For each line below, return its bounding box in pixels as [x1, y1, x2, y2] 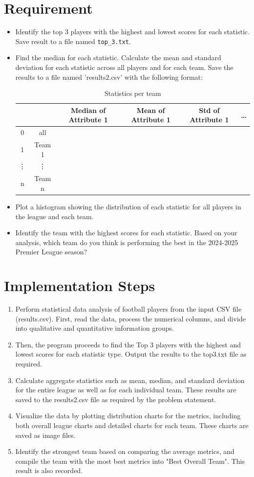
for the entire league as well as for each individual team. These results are [15, 385, 236, 395]
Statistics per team [105, 88, 161, 98]
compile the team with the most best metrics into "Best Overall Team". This [15, 455, 245, 466]
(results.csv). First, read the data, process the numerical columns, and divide [15, 313, 246, 323]
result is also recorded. [15, 465, 83, 476]
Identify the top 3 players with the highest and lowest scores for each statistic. [15, 26, 250, 37]
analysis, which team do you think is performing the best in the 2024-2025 [15, 237, 238, 247]
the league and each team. [15, 211, 94, 221]
